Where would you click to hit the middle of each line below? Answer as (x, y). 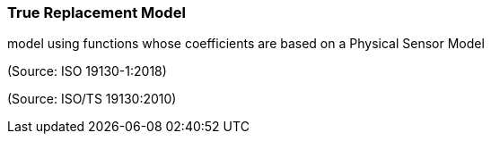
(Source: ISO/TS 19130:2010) (92, 99)
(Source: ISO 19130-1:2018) (87, 71)
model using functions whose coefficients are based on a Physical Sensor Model (246, 44)
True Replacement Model (96, 12)
